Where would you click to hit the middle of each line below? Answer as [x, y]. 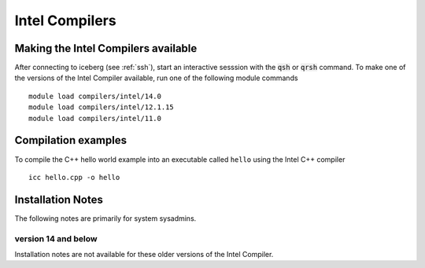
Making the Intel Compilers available [106, 48]
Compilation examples [71, 140]
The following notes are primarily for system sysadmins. [105, 218]
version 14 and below [56, 238]
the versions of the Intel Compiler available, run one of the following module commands [156, 78]
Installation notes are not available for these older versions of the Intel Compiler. [144, 254]
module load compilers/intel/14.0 [95, 96]
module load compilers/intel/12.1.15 [102, 107]
